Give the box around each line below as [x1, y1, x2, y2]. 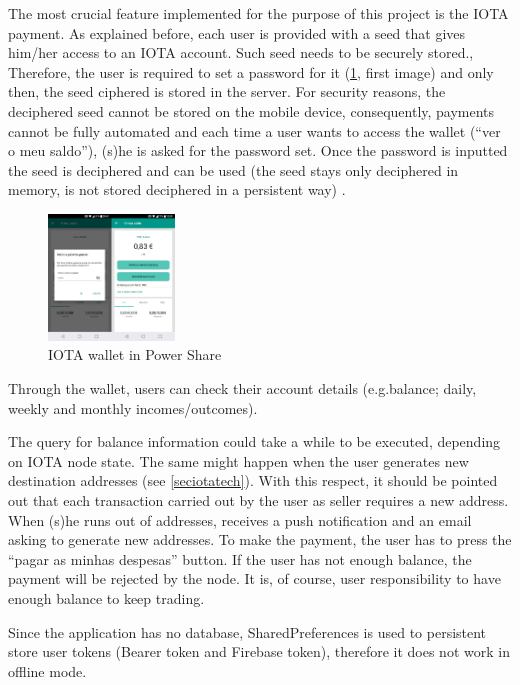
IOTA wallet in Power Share [48, 344, 222, 365]
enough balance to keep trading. [8, 588, 205, 609]
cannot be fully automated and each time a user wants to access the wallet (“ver [8, 120, 501, 141]
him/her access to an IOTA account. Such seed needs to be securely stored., [8, 42, 474, 63]
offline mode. [8, 660, 87, 681]
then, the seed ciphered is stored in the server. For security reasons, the [8, 81, 446, 102]
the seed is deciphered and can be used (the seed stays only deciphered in [8, 159, 459, 180]
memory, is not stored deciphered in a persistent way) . [8, 179, 346, 200]
